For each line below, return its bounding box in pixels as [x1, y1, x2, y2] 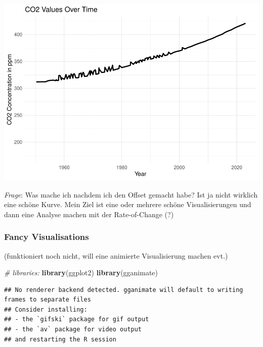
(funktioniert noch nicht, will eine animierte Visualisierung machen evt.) [4, 250, 228, 261]
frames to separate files [4, 296, 91, 304]
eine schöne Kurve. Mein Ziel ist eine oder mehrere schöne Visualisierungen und [4, 199, 251, 210]
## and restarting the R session [4, 335, 116, 343]
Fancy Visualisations [4, 230, 89, 243]
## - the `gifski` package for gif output [4, 316, 149, 323]
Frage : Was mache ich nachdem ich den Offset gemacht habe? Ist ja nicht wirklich [4, 189, 258, 200]
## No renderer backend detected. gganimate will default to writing [4, 286, 243, 293]
